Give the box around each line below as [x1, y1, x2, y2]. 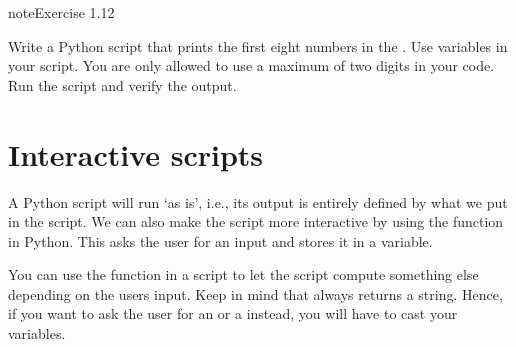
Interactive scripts [8, 133, 264, 174]
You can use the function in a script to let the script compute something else [8, 264, 479, 285]
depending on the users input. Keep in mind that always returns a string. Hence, [8, 283, 503, 304]
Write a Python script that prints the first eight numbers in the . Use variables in [8, 35, 508, 56]
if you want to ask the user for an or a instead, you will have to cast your [8, 303, 458, 324]
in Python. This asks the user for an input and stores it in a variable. [8, 230, 433, 251]
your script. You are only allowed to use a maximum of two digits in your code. [8, 55, 495, 76]
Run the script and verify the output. [8, 74, 237, 95]
